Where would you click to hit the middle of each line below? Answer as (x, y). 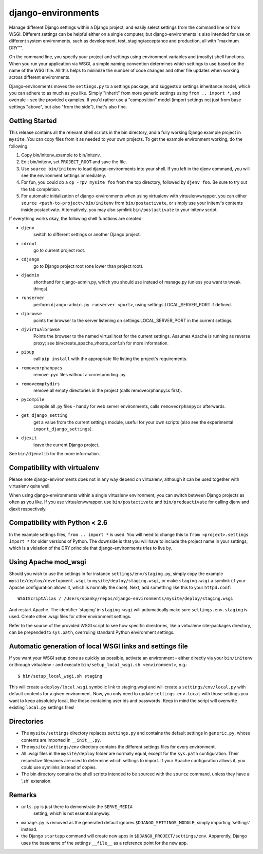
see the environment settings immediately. (64, 175)
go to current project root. (59, 250)
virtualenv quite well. (30, 486)
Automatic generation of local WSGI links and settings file (99, 646)
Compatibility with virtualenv (54, 467)
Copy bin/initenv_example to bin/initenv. (61, 155)
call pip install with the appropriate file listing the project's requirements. (110, 359)
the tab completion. (41, 189)
